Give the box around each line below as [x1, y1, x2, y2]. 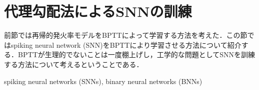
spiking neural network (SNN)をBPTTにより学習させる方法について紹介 [10, 39, 241, 50]
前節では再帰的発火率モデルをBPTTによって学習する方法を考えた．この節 [4, 30, 247, 40]
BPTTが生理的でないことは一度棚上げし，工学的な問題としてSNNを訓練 [17, 49, 255, 60]
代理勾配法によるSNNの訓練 [4, 1, 192, 21]
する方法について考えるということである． [4, 59, 143, 69]
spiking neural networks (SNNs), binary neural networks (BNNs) [4, 76, 202, 86]
